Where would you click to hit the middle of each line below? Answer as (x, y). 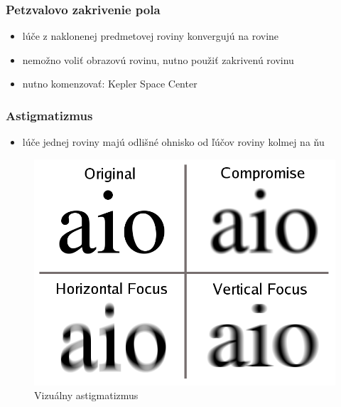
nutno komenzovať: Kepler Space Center (110, 84)
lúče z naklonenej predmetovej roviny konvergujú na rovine (151, 36)
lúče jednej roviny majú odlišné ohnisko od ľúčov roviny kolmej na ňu (173, 142)
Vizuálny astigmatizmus (86, 395)
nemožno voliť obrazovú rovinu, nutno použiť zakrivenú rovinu (158, 59)
